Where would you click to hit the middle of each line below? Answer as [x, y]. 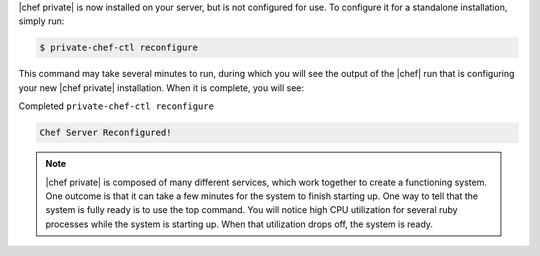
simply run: [41, 21]
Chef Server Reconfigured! [105, 133]
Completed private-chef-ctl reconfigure [116, 106]
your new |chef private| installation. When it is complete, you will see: [161, 87]
